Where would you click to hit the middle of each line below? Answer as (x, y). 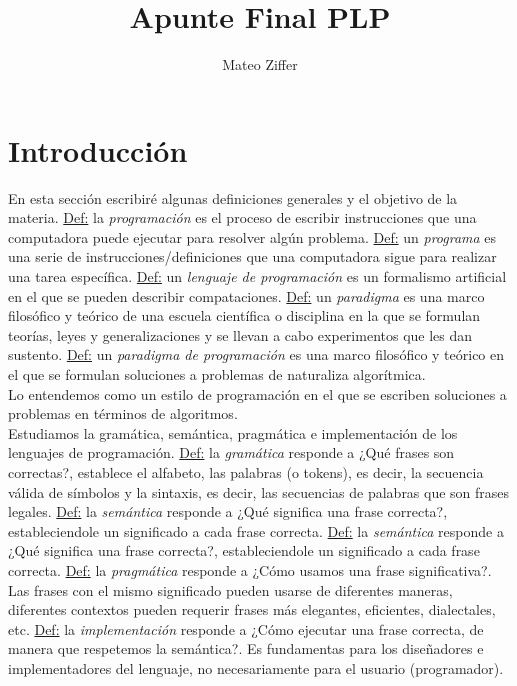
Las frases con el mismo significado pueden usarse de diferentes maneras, (230, 589)
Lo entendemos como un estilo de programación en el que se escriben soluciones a (257, 393)
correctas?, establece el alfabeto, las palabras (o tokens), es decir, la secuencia (246, 471)
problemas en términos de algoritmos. (123, 413)
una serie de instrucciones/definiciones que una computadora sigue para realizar (252, 256)
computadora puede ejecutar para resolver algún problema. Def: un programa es (252, 236)
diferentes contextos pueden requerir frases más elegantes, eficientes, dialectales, (252, 609)
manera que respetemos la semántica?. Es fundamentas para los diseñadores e (246, 648)
